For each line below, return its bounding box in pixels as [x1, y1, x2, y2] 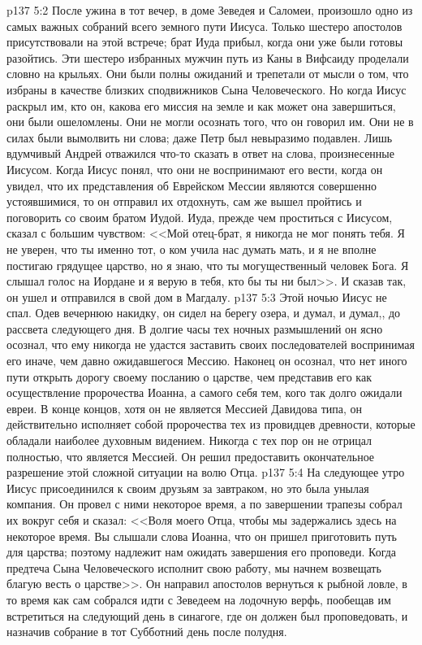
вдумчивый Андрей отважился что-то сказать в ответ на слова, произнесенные [6, 145, 394, 162]
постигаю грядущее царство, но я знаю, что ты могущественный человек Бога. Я [6, 256, 409, 273]
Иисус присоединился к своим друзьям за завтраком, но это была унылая [6, 479, 369, 496]
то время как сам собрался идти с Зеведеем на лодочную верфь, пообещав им [6, 591, 391, 608]
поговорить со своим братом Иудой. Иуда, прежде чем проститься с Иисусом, [6, 208, 393, 225]
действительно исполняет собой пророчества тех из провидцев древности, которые [6, 416, 416, 433]
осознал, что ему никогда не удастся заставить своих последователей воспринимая [6, 336, 415, 353]
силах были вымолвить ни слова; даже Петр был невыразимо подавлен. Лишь [6, 129, 393, 146]
